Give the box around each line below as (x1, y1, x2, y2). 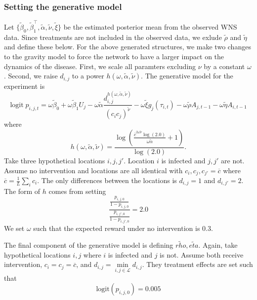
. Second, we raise (4, 71, 58, 81)
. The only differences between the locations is (37, 175, 177, 185)
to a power (72, 71, 104, 81)
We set (4, 223, 25, 233)
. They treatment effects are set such (142, 259, 253, 269)
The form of (4, 186, 41, 196)
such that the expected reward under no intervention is (33, 223, 200, 233)
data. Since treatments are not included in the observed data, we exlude (4, 32, 222, 42)
